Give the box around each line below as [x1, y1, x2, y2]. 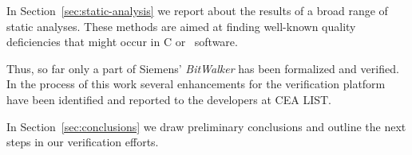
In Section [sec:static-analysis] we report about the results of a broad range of [6, 2, 388, 18]
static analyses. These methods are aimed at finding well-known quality [6, 17, 356, 34]
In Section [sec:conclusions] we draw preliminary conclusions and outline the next [6, 118, 406, 134]
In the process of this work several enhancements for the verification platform [6, 76, 386, 92]
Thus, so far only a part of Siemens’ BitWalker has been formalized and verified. [6, 60, 399, 76]
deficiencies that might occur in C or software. [6, 33, 238, 50]
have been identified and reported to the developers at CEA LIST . [6, 91, 331, 107]
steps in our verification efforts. [6, 134, 159, 150]
